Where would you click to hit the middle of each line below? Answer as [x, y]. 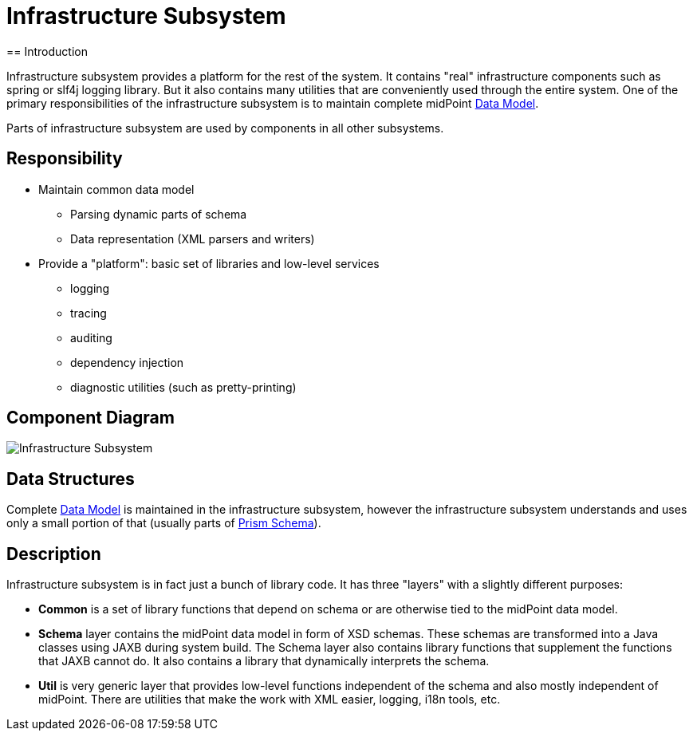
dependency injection [127, 362]
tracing [89, 313]
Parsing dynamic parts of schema [159, 214]
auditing [91, 337]
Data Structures [71, 479]
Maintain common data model [116, 189]
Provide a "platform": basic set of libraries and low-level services [209, 263]
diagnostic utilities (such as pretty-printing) [183, 387]
